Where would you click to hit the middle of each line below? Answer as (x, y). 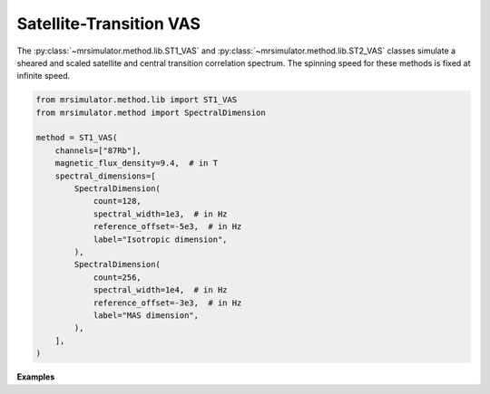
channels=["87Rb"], (98, 150)
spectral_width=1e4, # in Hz (160, 290)
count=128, (118, 201)
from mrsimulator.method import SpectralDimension (151, 112)
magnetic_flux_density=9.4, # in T (136, 163)
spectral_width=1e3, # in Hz (160, 214)
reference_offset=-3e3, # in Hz (167, 303)
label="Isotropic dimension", (160, 239)
